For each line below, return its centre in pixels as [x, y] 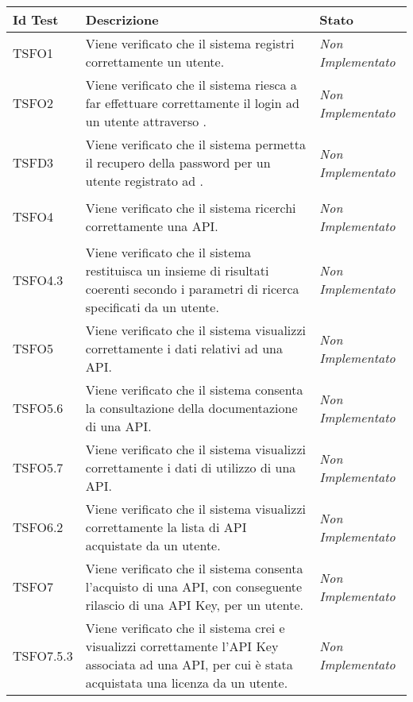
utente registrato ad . [144, 181]
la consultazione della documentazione [191, 408]
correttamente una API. [152, 226]
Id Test [36, 19]
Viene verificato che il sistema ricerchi [191, 207]
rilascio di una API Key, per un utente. [195, 605]
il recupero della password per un [178, 162]
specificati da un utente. [152, 307]
